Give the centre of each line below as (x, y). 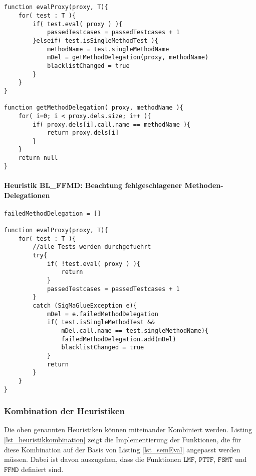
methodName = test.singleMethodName (108, 49)
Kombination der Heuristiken (65, 411)
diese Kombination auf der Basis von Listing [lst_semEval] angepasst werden (122, 449)
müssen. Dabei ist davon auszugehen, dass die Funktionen (93, 459)
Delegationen (27, 195)
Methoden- (204, 185)
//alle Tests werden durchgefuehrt (92, 247)
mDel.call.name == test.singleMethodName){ (135, 331)
